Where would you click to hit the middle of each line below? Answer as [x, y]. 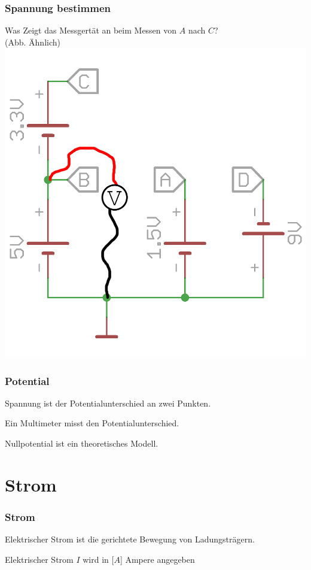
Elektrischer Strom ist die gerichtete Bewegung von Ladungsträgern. [130, 539]
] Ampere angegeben [157, 559]
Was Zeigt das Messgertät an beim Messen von [91, 30]
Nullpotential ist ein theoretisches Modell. [82, 443]
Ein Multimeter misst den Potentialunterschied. [92, 423]
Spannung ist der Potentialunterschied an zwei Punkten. [108, 403]
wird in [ [98, 559]
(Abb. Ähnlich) [33, 42]
